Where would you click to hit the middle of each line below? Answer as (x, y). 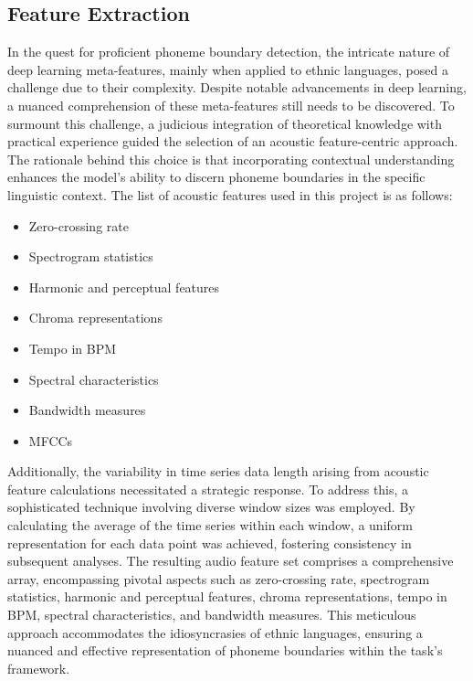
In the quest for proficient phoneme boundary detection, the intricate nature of (229, 52)
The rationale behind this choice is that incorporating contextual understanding (231, 159)
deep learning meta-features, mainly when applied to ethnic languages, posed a (228, 69)
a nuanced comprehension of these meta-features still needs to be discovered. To (231, 105)
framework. (39, 668)
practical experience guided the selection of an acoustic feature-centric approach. (233, 141)
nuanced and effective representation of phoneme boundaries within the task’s (225, 650)
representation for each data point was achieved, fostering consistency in (210, 543)
